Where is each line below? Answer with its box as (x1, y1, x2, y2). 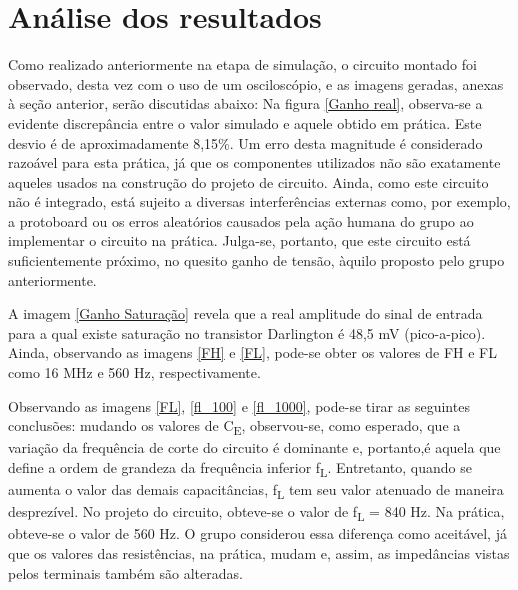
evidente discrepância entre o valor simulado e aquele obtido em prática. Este (8, 112, 482, 133)
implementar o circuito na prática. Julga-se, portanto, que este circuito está (8, 230, 471, 251)
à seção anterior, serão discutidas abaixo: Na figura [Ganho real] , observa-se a (8, 93, 483, 114)
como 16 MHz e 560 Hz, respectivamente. (8, 362, 261, 383)
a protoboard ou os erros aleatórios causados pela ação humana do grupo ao (8, 210, 474, 231)
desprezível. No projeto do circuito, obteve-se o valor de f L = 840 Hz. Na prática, (8, 501, 505, 524)
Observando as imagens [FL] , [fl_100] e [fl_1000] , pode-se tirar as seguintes (8, 395, 470, 416)
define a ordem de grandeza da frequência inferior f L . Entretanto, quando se (8, 456, 473, 480)
